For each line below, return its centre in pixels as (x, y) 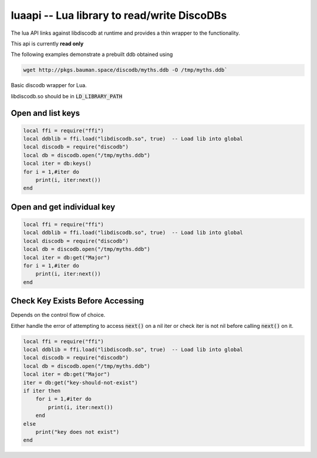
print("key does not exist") (77, 432)
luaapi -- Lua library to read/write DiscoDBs (119, 15)
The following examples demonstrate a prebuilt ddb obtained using (92, 54)
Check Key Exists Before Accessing (77, 301)
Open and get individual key (63, 207)
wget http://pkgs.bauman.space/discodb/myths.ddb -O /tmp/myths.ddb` (125, 70)
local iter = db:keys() (58, 164)
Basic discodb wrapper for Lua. (49, 85)
